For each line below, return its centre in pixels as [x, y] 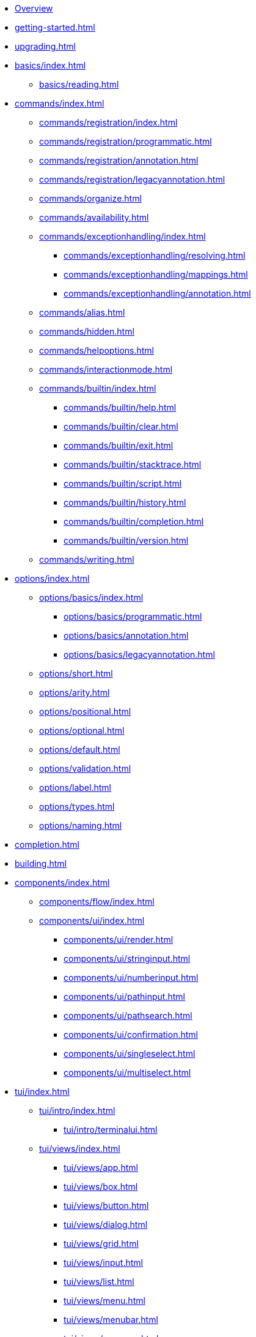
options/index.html [52, 578]
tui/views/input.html [103, 1263]
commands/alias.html [82, 312]
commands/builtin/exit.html [119, 445]
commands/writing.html [87, 559]
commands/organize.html [90, 198]
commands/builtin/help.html [120, 407]
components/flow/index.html [97, 901]
